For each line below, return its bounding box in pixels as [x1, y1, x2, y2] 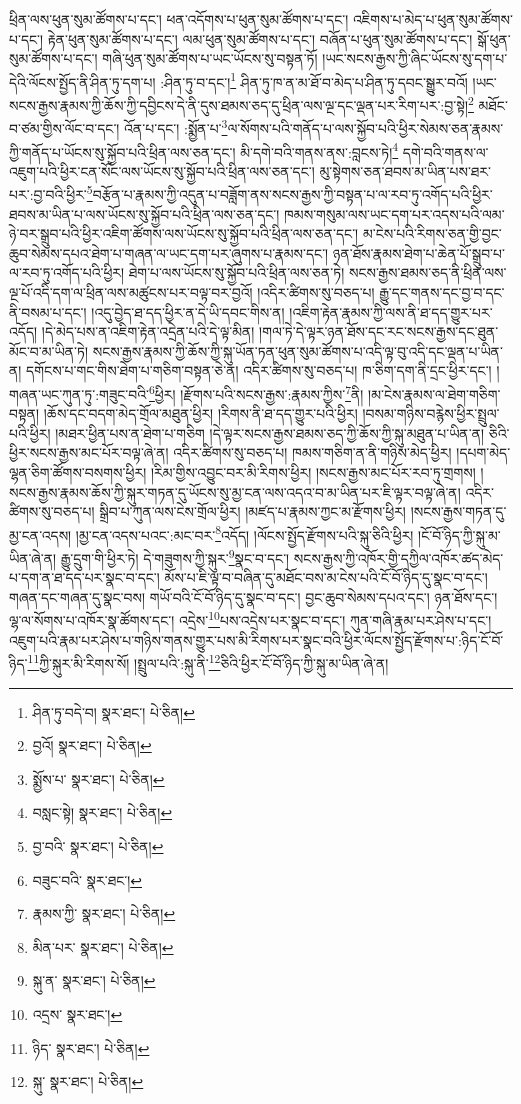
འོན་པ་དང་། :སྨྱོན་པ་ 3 [124, 115, 228, 138]
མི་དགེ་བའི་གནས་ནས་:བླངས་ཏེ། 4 [240, 138, 399, 162]
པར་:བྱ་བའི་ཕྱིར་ [9, 184, 87, 205]
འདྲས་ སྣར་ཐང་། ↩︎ [32, 1003, 123, 1024]
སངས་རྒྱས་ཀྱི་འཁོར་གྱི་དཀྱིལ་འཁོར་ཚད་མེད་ [293, 547, 504, 568]
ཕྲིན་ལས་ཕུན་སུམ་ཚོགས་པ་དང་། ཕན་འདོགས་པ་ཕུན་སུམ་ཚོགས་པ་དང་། [9, 9, 349, 29]
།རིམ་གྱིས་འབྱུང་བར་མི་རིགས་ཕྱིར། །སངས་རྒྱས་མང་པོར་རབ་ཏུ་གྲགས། [150, 462, 476, 482]
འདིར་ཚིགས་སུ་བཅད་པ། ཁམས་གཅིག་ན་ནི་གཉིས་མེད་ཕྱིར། [173, 442, 452, 463]
